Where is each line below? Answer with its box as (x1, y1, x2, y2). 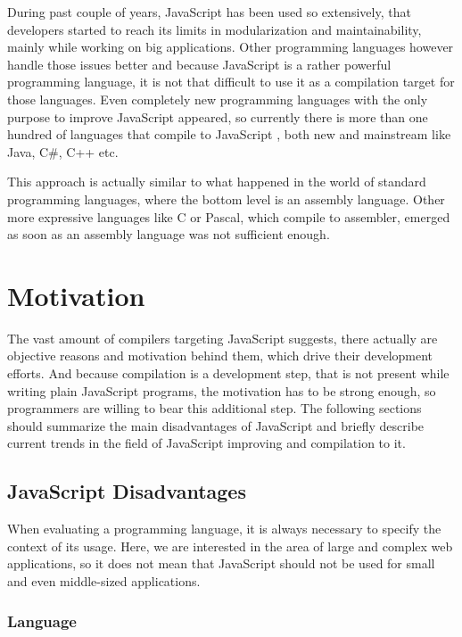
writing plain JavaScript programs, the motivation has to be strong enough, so (7, 381, 436, 400)
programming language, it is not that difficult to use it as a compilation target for (7, 72, 455, 91)
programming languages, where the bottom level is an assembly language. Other (7, 189, 445, 208)
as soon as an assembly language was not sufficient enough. (7, 225, 330, 244)
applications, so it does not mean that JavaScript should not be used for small (7, 554, 435, 573)
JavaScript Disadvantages (7, 477, 246, 505)
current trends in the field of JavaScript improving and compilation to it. (7, 434, 406, 452)
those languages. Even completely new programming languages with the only (7, 89, 428, 108)
